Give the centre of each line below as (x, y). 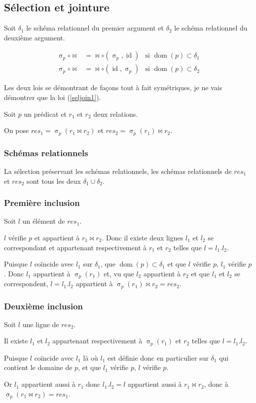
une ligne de (41, 324)
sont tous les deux (54, 181)
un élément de (44, 221)
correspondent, (26, 284)
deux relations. (116, 114)
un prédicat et (45, 114)
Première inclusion (42, 203)
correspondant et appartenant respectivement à (75, 247)
